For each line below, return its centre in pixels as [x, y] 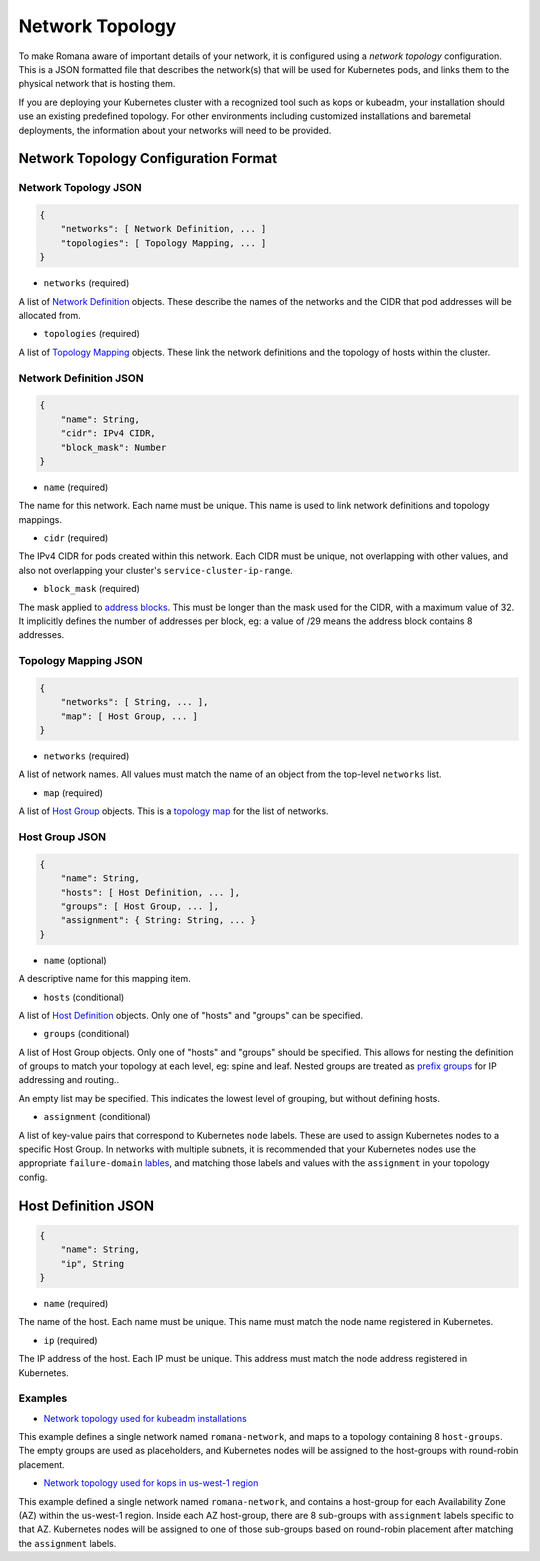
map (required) [73, 792]
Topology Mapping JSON [81, 661]
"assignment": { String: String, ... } [158, 920]
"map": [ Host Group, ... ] [129, 716]
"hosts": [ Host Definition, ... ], [150, 892]
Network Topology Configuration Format [148, 158]
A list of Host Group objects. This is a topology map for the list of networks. [173, 811]
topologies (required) [91, 334]
